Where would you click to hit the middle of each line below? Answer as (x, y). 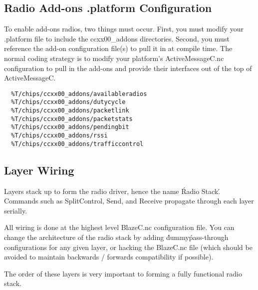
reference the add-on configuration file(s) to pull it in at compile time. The (118, 48)
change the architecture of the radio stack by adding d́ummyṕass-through (116, 237)
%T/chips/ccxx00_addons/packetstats (72, 119)
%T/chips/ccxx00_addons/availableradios (79, 94)
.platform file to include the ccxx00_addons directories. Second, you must (117, 38)
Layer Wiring (39, 170)
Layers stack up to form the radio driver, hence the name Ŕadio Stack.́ (112, 191)
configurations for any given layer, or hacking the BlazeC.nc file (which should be (128, 247)
